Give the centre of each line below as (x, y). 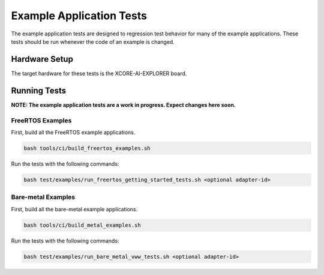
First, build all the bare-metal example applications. (74, 209)
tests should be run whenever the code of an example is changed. (93, 41)
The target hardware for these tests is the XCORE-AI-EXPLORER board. (99, 73)
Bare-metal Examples (43, 197)
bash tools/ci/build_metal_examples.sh (82, 225)
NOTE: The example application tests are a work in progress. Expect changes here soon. (124, 104)
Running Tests (38, 90)
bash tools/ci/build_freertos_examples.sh (87, 148)
